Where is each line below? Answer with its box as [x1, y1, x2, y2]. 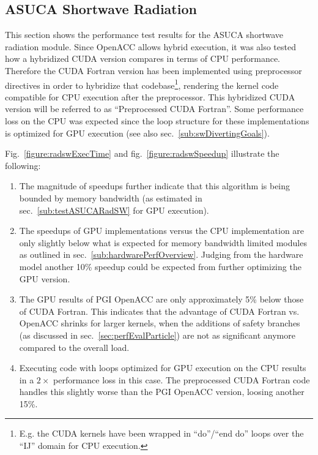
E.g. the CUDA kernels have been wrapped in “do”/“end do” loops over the [19, 427, 304, 440]
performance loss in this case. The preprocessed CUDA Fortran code [53, 373, 310, 386]
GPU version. [19, 272, 70, 285]
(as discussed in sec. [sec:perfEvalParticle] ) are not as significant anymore [19, 328, 295, 341]
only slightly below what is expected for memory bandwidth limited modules [19, 236, 307, 249]
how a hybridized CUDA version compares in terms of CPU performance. [5, 52, 281, 65]
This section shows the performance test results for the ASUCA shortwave [5, 28, 283, 41]
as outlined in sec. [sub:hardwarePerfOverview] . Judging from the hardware [19, 248, 303, 261]
